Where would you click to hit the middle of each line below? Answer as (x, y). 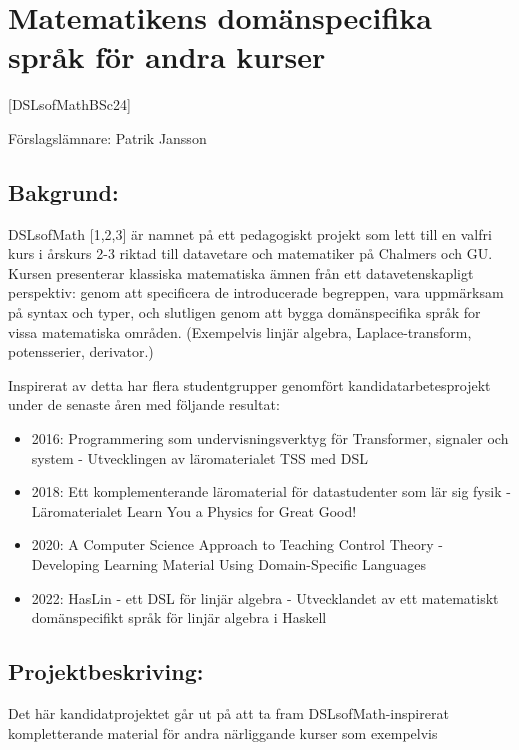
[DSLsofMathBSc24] (69, 104)
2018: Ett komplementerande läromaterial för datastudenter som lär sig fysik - (271, 491)
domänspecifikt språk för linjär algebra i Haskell (179, 617)
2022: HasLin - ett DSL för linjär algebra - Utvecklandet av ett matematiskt (265, 597)
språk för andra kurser (167, 56)
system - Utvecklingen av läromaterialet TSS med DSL (199, 457)
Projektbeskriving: (106, 671)
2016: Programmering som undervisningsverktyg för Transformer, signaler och (270, 438)
